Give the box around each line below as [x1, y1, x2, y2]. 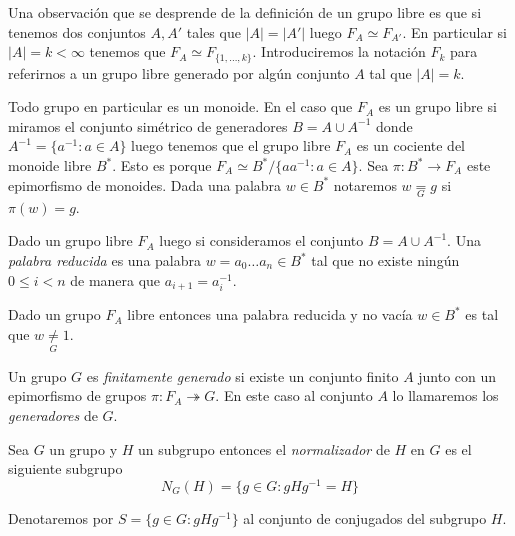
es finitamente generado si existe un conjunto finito [86, 365, 399, 386]
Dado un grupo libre [8, 230, 133, 251]
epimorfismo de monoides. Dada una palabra [8, 174, 282, 195]
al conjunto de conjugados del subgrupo [243, 507, 487, 528]
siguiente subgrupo [8, 458, 123, 479]
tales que [186, 21, 241, 42]
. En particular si [402, 21, 508, 42]
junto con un [418, 365, 497, 386]
